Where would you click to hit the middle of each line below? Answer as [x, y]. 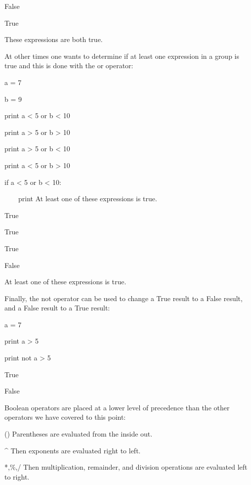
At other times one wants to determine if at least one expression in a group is [122, 56]
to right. [17, 476]
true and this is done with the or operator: [69, 66]
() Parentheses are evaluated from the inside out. [79, 434]
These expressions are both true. [54, 39]
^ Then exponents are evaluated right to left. [73, 450]
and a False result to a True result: [57, 308]
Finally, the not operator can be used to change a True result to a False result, [124, 298]
